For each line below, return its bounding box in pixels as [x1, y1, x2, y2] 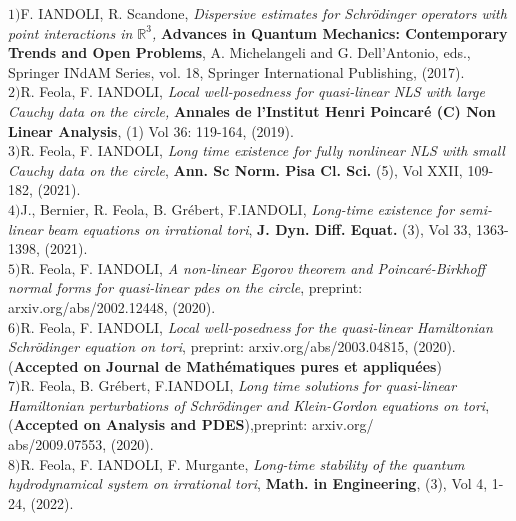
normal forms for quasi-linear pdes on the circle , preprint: [8, 277, 363, 298]
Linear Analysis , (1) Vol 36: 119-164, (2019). [8, 120, 294, 141]
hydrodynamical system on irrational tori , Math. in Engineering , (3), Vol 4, [8, 473, 488, 494]
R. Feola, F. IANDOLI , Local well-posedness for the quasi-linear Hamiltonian [20, 316, 493, 337]
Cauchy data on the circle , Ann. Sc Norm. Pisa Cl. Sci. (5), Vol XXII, [8, 159, 463, 180]
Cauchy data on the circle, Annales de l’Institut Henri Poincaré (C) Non [8, 100, 496, 121]
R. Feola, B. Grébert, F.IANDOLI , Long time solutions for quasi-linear [20, 375, 457, 396]
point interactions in [8, 22, 133, 43]
